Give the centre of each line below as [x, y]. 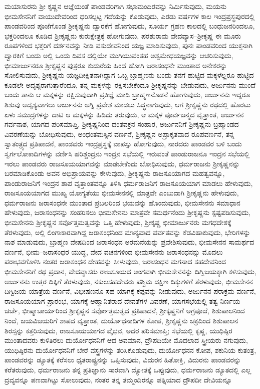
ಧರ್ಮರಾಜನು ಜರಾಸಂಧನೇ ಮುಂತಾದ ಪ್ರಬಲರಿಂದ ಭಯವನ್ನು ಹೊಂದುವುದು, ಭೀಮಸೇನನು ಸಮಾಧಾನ [122, 202]
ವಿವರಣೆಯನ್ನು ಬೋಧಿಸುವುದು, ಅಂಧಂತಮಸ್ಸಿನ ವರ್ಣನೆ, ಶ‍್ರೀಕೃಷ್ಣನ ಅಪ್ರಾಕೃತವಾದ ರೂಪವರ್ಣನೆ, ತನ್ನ [119, 134]
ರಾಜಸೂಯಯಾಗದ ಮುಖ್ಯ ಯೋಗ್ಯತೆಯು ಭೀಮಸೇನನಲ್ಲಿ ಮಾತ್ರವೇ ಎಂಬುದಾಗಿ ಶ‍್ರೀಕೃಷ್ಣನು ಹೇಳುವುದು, [122, 193]
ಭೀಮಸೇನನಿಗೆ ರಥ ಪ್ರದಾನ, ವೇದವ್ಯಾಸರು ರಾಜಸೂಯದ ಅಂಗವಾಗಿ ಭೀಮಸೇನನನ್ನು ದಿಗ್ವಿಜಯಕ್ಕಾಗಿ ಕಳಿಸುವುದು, [131, 271]
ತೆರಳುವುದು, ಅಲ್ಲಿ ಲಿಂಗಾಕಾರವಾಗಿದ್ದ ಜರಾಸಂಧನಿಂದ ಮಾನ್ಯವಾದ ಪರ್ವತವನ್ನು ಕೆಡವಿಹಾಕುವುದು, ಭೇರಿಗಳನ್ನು [127, 232]
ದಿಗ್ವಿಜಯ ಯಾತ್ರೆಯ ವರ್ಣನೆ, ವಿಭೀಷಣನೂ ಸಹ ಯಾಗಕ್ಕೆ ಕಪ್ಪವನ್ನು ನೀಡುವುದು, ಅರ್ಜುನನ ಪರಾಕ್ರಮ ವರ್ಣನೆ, [130, 291]
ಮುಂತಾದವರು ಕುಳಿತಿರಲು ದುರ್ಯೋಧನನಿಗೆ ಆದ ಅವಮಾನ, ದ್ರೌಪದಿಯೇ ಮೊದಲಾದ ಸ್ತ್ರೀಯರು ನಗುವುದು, [126, 340]
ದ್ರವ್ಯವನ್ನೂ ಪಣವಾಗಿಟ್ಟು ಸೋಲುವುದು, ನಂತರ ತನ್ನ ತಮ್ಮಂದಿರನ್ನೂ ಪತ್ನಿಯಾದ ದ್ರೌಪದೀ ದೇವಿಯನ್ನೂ [118, 379]
